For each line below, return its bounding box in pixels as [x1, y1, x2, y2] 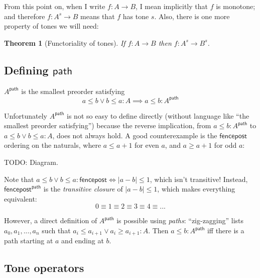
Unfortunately [4, 110, 48, 121]
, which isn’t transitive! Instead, [150, 173, 248, 184]
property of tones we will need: [4, 21, 99, 31]
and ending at [61, 235, 104, 246]
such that [42, 225, 71, 236]
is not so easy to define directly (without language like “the [67, 110, 249, 121]
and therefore [4, 11, 45, 21]
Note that [4, 173, 34, 184]
